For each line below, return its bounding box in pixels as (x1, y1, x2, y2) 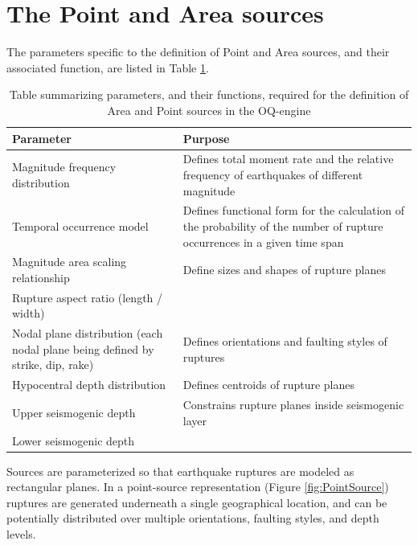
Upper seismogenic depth (12, 404, 136, 420)
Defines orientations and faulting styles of (182, 333, 387, 350)
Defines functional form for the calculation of (182, 202, 405, 219)
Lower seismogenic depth (12, 432, 135, 449)
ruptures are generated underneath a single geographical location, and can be (6, 494, 387, 510)
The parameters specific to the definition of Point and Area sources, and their (6, 43, 390, 60)
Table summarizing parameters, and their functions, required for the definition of (9, 86, 409, 103)
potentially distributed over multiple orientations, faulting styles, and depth (6, 510, 379, 527)
